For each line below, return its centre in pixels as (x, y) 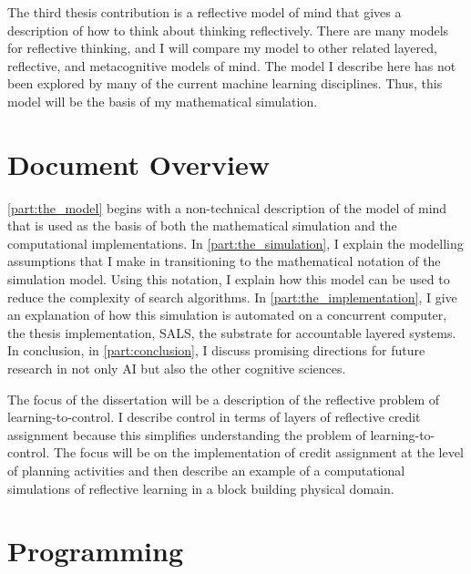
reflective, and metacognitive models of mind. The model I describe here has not (232, 65)
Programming (95, 551)
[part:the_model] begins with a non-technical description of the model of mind (227, 207)
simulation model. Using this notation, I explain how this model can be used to (229, 279)
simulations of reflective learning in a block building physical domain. (201, 488)
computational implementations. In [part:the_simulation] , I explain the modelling (235, 243)
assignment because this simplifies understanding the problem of (187, 434)
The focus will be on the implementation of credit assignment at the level (258, 452)
